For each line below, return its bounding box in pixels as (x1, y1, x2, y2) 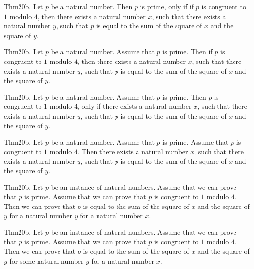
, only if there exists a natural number (77, 101, 192, 111)
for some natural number (9, 255, 84, 266)
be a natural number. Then (51, 1, 133, 11)
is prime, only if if (140, 1, 194, 11)
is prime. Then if (162, 46, 213, 57)
